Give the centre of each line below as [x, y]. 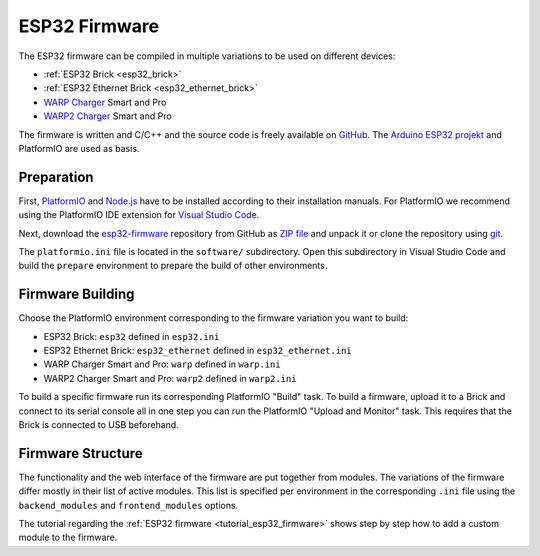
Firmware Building [76, 294]
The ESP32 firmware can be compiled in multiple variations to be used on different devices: [207, 56]
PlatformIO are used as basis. [79, 148]
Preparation [56, 176]
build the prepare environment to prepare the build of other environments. [173, 266]
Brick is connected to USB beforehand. [98, 424]
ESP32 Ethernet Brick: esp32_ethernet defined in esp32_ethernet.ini [197, 351]
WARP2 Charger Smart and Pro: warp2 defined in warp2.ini [170, 378]
